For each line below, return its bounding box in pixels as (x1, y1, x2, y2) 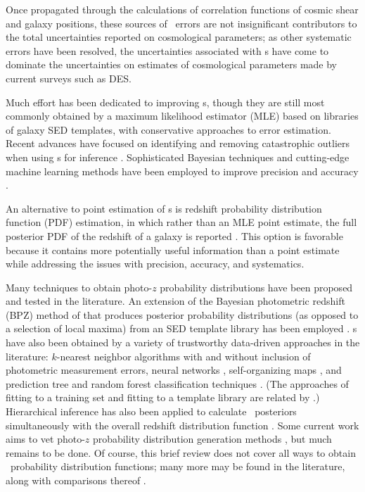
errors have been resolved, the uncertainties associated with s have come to (6, 43, 329, 58)
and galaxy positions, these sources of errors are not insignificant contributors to (6, 15, 357, 30)
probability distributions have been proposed (160, 279, 353, 294)
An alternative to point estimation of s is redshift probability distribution (6, 201, 322, 215)
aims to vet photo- (6, 431, 85, 446)
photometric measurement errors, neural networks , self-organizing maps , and (6, 362, 342, 377)
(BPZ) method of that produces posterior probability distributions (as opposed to (6, 307, 359, 322)
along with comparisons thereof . (6, 473, 146, 487)
